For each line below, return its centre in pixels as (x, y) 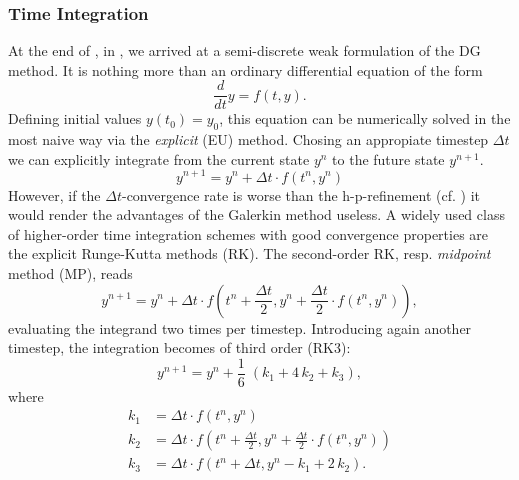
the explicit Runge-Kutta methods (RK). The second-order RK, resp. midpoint (249, 253)
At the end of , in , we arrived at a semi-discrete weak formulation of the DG (244, 50)
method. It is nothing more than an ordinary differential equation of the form (245, 69)
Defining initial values (75, 118)
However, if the (54, 194)
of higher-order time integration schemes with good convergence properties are (248, 233)
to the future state (388, 158)
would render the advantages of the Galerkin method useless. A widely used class (256, 214)
